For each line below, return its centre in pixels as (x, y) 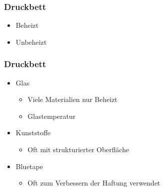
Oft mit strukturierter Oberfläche (78, 149)
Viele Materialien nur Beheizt (73, 99)
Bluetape (29, 166)
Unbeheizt (31, 42)
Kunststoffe (33, 133)
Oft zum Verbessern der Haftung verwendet (94, 183)
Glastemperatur (51, 116)
